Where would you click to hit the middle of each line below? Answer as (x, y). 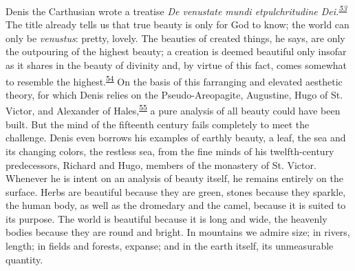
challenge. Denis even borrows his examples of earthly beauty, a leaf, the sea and (176, 138)
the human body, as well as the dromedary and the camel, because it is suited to (176, 205)
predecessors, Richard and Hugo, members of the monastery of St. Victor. (161, 164)
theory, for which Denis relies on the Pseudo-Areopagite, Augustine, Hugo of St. (174, 94)
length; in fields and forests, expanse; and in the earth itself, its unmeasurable (170, 246)
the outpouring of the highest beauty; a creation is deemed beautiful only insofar (176, 51)
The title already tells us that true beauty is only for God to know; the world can (177, 24)
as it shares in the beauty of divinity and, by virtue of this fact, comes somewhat (176, 65)
